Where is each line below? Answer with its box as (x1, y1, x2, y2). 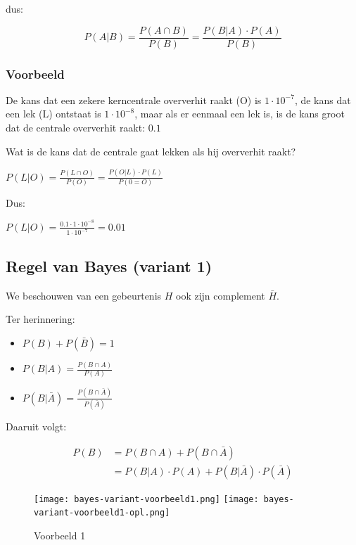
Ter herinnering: (6, 312, 75, 326)
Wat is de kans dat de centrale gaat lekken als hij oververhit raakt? (6, 143, 296, 158)
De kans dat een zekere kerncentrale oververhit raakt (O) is (6, 92, 262, 107)
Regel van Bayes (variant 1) (6, 255, 212, 276)
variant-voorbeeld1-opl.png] (34, 508, 170, 518)
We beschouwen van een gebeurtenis (6, 288, 162, 302)
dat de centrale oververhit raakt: (6, 120, 146, 135)
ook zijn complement (176, 288, 265, 302)
